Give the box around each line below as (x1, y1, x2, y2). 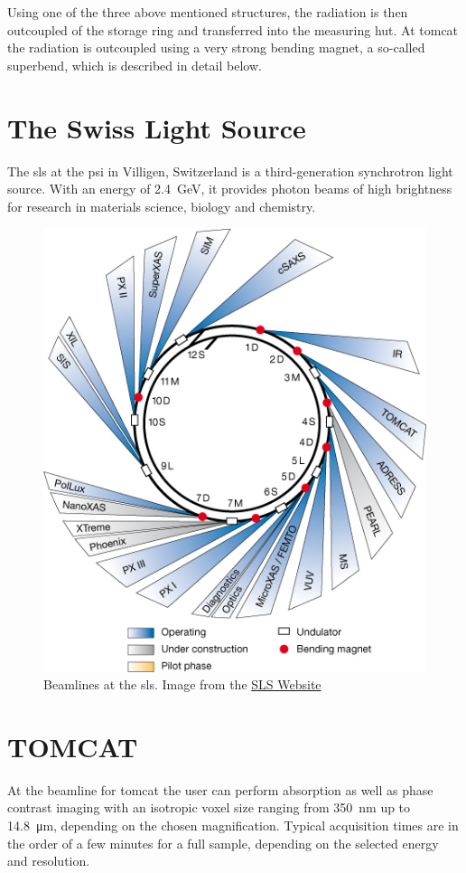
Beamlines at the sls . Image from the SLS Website (43, 675, 322, 694)
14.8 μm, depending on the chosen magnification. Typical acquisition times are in (7, 816, 459, 835)
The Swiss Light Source (7, 109, 306, 146)
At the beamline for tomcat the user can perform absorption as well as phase (7, 780, 433, 799)
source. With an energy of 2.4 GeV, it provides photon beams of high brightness (7, 179, 452, 198)
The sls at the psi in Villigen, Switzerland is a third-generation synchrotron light (7, 161, 453, 180)
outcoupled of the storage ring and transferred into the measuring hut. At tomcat (7, 20, 459, 39)
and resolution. (7, 851, 90, 870)
